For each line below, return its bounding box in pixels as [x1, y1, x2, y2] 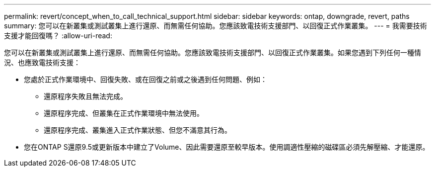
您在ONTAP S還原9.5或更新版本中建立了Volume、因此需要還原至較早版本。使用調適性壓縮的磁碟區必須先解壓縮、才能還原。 [24, 143, 430, 151]
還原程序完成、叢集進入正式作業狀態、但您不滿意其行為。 [44, 126, 231, 134]
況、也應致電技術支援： [4, 58, 80, 67]
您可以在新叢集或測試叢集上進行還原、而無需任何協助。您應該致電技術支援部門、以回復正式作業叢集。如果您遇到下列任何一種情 [4, 48, 421, 57]
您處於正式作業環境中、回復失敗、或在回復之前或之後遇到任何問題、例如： [24, 75, 267, 84]
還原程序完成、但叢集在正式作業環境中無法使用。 [44, 109, 204, 117]
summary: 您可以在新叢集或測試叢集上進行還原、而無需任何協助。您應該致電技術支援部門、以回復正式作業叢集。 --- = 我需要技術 [4, 21, 427, 30]
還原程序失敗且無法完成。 [44, 92, 127, 100]
